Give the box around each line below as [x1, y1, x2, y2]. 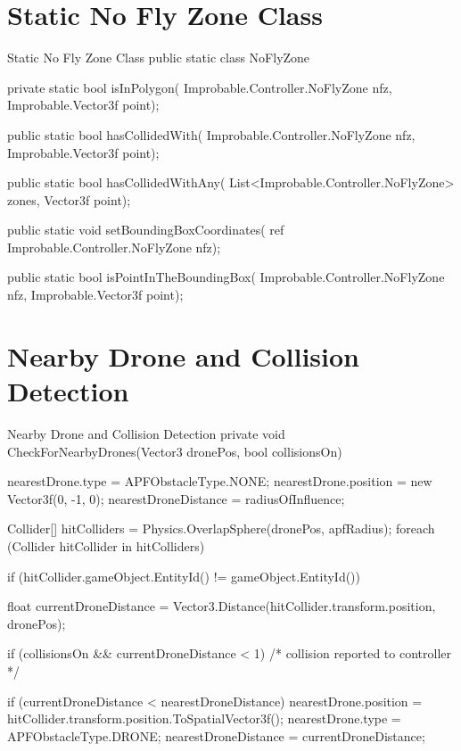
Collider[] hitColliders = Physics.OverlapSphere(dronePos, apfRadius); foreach [7, 519, 435, 538]
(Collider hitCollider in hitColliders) [7, 536, 205, 555]
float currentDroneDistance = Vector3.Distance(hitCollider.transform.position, [7, 597, 436, 615]
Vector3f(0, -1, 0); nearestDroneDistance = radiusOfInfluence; [7, 489, 345, 508]
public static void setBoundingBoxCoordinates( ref [7, 220, 284, 239]
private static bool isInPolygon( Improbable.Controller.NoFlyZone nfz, [7, 78, 392, 96]
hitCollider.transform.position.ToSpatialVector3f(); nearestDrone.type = [7, 709, 401, 728]
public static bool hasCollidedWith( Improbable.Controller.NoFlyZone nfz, [7, 125, 416, 144]
